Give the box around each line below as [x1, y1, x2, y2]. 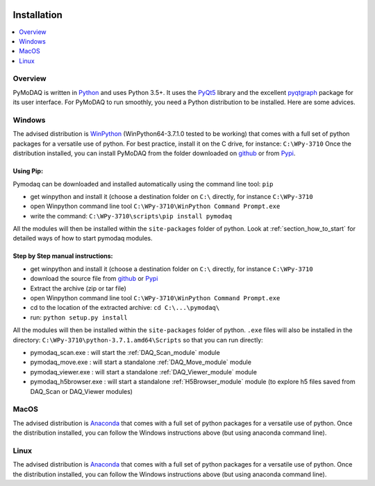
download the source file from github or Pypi [30, 275, 158, 283]
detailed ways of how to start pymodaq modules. [12, 234, 153, 243]
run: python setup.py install [30, 313, 128, 322]
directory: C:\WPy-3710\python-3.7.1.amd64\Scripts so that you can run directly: [12, 336, 263, 344]
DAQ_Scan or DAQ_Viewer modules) [30, 387, 133, 395]
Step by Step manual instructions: [12, 252, 114, 260]
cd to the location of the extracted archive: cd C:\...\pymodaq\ [30, 304, 220, 312]
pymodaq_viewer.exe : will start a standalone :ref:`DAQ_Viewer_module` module [30, 367, 257, 376]
